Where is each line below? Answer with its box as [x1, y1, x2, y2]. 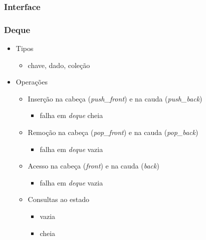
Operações [16, 76, 48, 87]
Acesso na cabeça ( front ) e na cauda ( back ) [28, 160, 159, 171]
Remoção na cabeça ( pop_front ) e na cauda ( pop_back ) [28, 127, 198, 137]
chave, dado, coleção [28, 59, 90, 70]
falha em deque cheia [40, 110, 103, 120]
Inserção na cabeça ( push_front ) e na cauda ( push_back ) [28, 93, 202, 103]
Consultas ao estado [28, 194, 89, 204]
